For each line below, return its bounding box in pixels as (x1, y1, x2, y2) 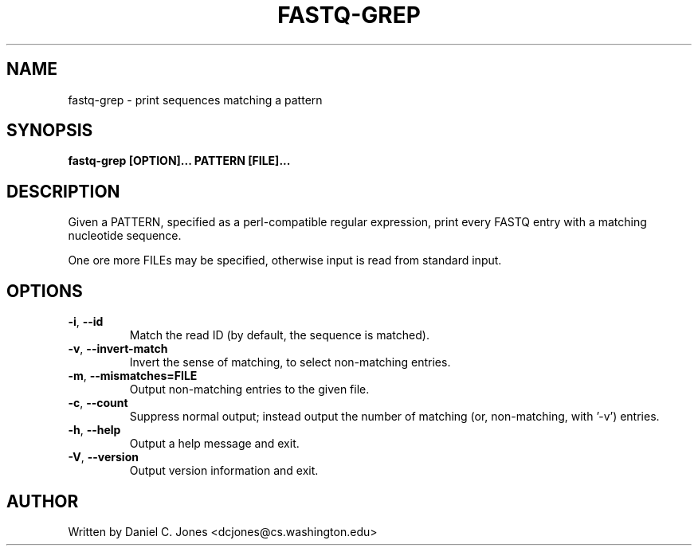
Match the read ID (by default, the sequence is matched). (129, 328, 429, 343)
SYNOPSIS (6, 120, 93, 141)
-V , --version (68, 450, 139, 464)
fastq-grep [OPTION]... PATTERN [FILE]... (68, 154, 291, 168)
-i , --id (68, 315, 104, 329)
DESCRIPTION (6, 181, 120, 202)
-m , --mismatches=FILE (68, 369, 198, 383)
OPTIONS (6, 280, 83, 301)
